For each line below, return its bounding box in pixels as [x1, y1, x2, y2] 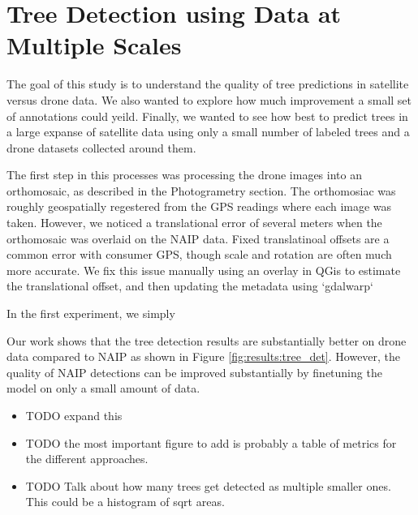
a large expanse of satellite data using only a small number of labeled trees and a [6, 123, 410, 140]
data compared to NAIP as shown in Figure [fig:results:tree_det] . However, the [6, 348, 401, 365]
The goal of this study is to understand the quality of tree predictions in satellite [6, 75, 409, 92]
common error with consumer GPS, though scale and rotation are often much [6, 246, 392, 263]
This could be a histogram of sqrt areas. [25, 493, 225, 510]
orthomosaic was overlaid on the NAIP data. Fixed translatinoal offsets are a [6, 230, 390, 247]
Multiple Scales [6, 28, 182, 62]
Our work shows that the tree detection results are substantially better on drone [6, 332, 407, 349]
